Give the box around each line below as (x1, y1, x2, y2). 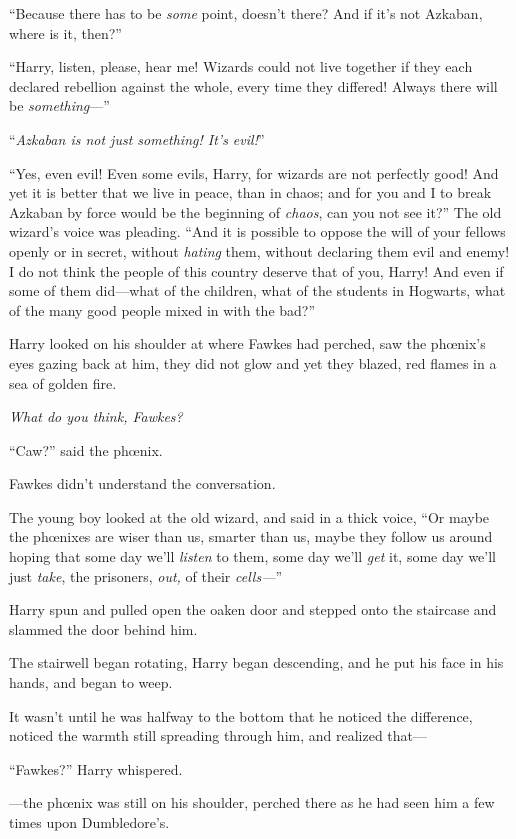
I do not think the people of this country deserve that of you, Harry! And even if (9, 260, 504, 281)
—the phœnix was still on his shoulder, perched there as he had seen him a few (9, 792, 495, 813)
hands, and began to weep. (9, 672, 173, 693)
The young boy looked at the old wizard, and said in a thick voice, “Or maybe (9, 506, 490, 527)
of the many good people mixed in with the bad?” (9, 299, 316, 320)
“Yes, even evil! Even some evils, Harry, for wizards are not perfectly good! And (9, 162, 499, 183)
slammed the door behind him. (9, 618, 198, 639)
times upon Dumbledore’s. (9, 812, 170, 832)
